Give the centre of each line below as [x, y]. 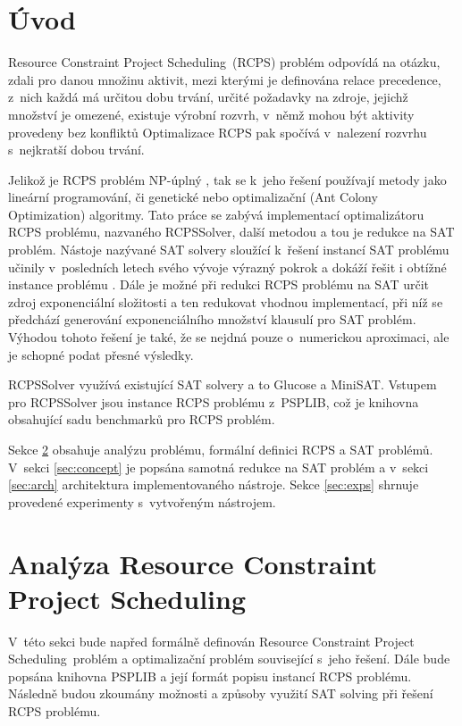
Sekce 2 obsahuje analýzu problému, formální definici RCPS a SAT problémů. [221, 449]
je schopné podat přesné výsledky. [101, 354]
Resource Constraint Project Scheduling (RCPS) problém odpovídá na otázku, [224, 62]
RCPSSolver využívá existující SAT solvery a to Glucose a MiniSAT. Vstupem [223, 384]
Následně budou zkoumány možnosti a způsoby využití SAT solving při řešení [221, 693]
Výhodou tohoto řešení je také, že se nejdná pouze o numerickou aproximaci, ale [229, 337]
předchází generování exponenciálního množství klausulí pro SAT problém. [212, 319]
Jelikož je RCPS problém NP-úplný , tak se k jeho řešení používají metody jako [227, 179]
